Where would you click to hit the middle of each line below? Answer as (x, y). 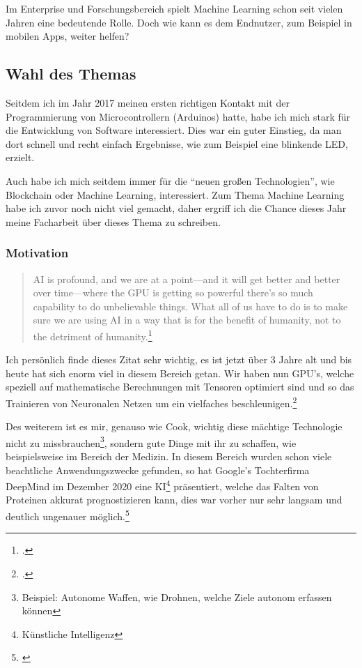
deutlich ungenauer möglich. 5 (68, 515)
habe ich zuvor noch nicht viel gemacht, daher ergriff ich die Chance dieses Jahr (176, 208)
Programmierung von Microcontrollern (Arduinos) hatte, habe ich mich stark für (178, 116)
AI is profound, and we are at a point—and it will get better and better (187, 279)
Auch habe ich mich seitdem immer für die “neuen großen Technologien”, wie (170, 180)
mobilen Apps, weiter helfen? (68, 36)
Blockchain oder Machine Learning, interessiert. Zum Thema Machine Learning (175, 194)
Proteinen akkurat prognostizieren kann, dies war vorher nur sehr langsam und (174, 500)
